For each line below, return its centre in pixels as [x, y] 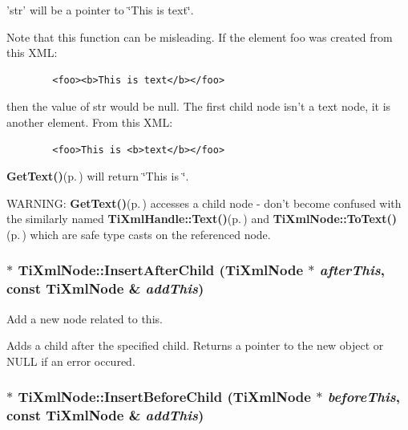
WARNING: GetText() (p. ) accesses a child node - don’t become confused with [204, 203]
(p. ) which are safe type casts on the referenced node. [139, 234]
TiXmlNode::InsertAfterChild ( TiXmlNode [161, 270]
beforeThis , [364, 397]
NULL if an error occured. [71, 361]
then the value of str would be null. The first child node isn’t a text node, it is [199, 106]
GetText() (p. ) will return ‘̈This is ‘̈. [98, 176]
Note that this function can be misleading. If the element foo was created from [200, 37]
